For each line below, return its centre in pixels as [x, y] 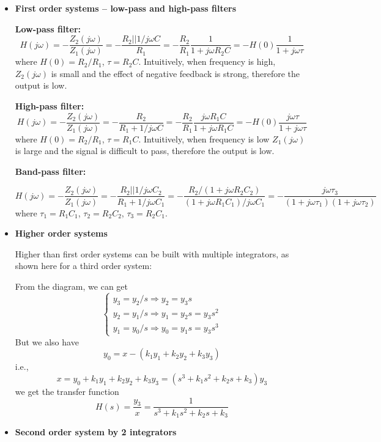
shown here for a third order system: [83, 266]
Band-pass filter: [50, 171]
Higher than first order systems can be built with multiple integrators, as [152, 253]
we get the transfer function [67, 391]
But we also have [47, 341]
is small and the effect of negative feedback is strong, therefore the [176, 73]
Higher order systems [61, 233]
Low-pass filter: [48, 28]
